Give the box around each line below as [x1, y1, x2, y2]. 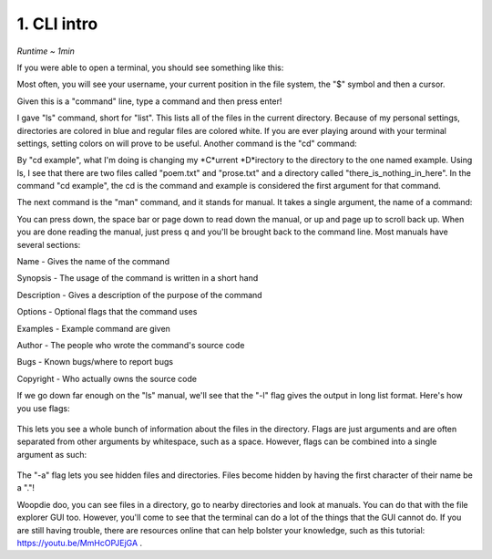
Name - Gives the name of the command [16, 256, 170, 267]
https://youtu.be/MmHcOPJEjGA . [16, 538, 143, 549]
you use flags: [16, 402, 70, 414]
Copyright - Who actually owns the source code [16, 373, 198, 384]
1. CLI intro [16, 14, 98, 34]
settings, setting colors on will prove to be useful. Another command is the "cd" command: [16, 138, 357, 149]
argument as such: [16, 449, 87, 460]
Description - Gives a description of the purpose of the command [16, 289, 263, 300]
